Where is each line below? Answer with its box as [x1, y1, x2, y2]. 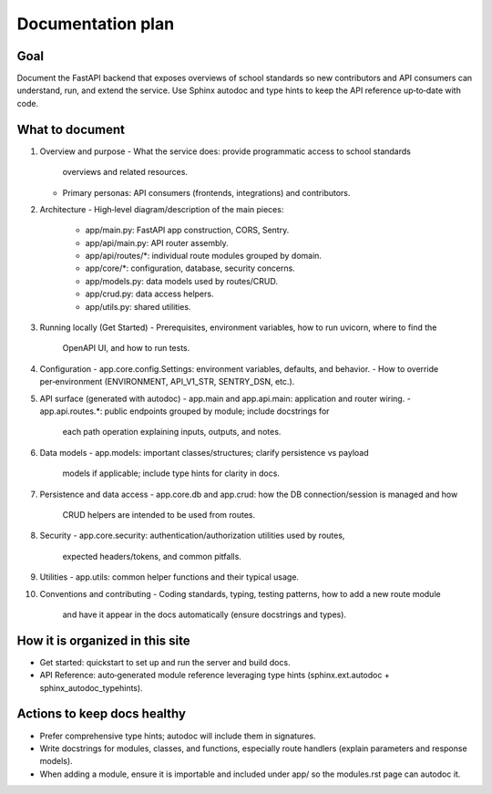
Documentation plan [16, 14, 175, 34]
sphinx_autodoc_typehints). [39, 682, 143, 693]
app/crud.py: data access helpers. [85, 288, 214, 300]
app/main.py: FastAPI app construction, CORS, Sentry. [85, 224, 290, 236]
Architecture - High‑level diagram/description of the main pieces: [39, 203, 284, 214]
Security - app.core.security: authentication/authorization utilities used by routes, [39, 530, 345, 541]
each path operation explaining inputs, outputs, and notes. [62, 427, 282, 438]
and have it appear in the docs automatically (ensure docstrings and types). [62, 609, 346, 620]
